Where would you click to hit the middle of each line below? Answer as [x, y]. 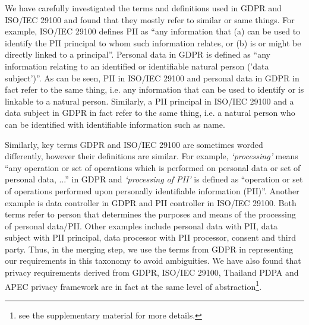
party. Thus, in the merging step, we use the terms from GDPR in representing [149, 249]
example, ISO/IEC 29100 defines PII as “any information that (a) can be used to [153, 31]
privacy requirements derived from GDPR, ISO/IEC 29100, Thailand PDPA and [152, 272]
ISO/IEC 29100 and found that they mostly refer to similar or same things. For [150, 19]
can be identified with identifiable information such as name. [115, 124]
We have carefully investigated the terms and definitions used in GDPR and [143, 8]
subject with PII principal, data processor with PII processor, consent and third [150, 237]
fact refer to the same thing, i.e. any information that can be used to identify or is [154, 89]
